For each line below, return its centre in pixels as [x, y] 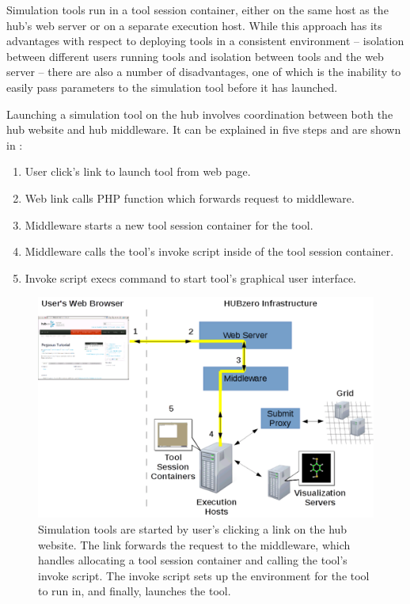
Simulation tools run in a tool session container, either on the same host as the [197, 9]
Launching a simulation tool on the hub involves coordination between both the [200, 114]
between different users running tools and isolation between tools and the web [195, 56]
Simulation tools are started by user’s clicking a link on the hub [193, 528]
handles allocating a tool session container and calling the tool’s [193, 560]
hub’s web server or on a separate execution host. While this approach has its [194, 25]
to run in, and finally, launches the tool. [135, 591]
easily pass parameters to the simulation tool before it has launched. [172, 87]
